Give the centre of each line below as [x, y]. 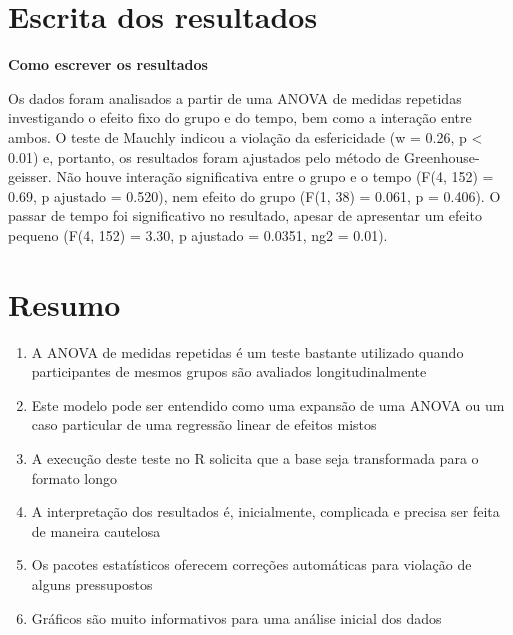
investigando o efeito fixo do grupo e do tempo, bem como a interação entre [240, 117]
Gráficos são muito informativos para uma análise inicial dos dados [236, 617]
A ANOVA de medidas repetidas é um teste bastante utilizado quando [247, 351]
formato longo [74, 477]
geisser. [30, 176]
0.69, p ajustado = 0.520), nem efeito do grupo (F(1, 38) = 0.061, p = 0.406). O [254, 195]
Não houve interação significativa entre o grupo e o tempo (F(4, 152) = [275, 176]
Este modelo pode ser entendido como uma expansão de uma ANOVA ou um [268, 404]
